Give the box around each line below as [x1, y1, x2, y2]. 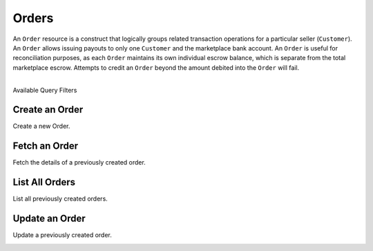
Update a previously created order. [12, 231, 112, 239]
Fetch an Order [12, 140, 79, 152]
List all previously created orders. [12, 194, 108, 203]
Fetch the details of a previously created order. [12, 158, 146, 167]
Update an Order [12, 213, 86, 225]
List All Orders [12, 176, 76, 188]
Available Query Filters [12, 86, 77, 94]
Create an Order [12, 104, 84, 115]
